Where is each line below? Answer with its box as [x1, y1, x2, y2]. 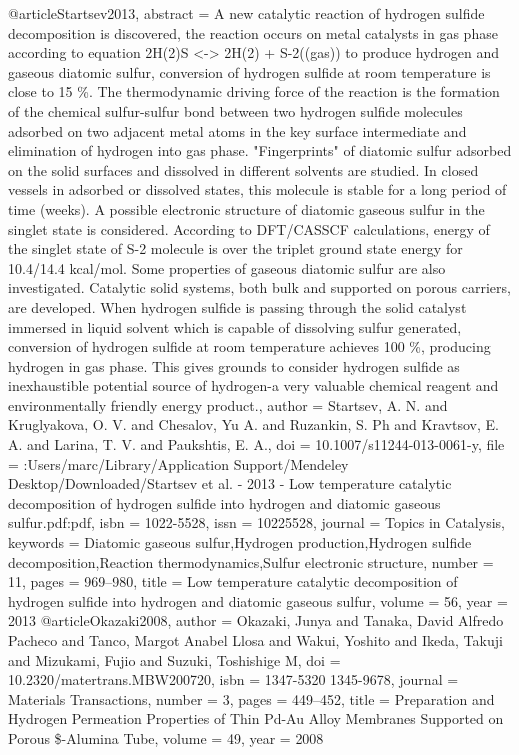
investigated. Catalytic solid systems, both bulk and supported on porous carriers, [8, 277, 511, 298]
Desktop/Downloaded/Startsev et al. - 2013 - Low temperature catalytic [8, 473, 452, 494]
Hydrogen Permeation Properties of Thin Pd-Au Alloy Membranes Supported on [8, 708, 504, 729]
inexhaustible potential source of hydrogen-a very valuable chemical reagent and [8, 375, 499, 396]
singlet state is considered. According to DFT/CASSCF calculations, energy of [8, 218, 490, 239]
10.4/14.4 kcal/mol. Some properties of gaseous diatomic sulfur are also [8, 257, 446, 278]
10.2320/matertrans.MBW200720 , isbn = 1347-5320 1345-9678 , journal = [8, 669, 459, 690]
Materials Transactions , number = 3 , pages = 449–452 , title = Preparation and [8, 688, 495, 709]
